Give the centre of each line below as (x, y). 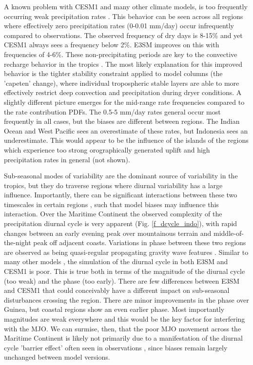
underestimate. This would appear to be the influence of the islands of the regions (126, 140)
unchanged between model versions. (57, 357)
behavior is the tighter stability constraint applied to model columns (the (113, 73)
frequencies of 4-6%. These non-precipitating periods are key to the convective (121, 54)
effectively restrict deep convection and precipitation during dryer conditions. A (123, 92)
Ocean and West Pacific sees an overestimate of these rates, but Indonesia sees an (126, 130)
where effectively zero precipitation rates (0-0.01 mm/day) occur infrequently (119, 26)
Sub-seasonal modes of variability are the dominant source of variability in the (121, 176)
